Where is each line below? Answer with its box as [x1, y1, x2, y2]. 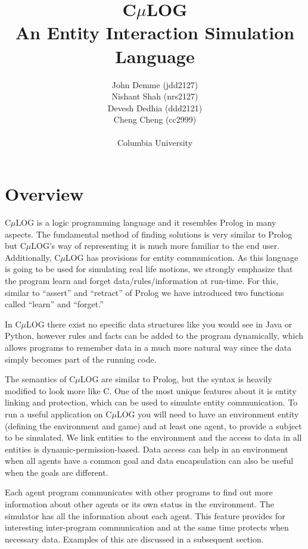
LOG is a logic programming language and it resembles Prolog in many [15, 216, 276, 228]
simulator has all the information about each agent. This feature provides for [5, 509, 285, 522]
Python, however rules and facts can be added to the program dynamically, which [5, 329, 304, 342]
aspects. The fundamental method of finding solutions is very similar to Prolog [5, 227, 293, 240]
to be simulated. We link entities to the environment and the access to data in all [5, 431, 302, 444]
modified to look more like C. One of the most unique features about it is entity [5, 384, 297, 397]
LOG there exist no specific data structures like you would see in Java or [26, 317, 293, 330]
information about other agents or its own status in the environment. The [5, 498, 274, 510]
